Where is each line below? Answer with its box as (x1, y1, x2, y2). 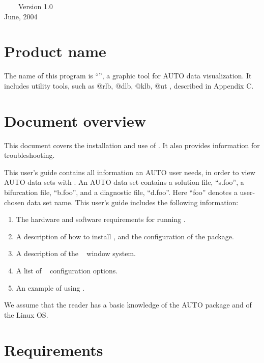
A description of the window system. (16, 248, 136, 259)
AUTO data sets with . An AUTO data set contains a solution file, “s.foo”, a (4, 177, 244, 187)
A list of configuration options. (16, 265, 118, 275)
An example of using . (16, 282, 85, 293)
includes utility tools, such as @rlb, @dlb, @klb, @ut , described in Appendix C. (4, 80, 254, 91)
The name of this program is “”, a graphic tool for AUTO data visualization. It (4, 70, 252, 81)
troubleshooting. (4, 150, 55, 160)
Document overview (4, 110, 146, 131)
